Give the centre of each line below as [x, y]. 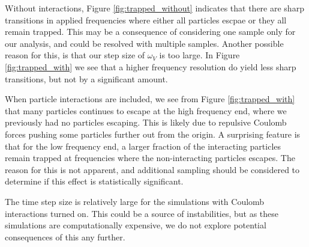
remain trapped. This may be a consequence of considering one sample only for [150, 32]
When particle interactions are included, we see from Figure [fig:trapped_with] [150, 99]
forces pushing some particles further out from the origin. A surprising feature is [153, 134]
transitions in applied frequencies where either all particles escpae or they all [146, 20]
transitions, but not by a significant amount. [86, 78]
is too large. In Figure [199, 55]
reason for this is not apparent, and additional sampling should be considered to [152, 169]
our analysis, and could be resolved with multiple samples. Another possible [144, 43]
